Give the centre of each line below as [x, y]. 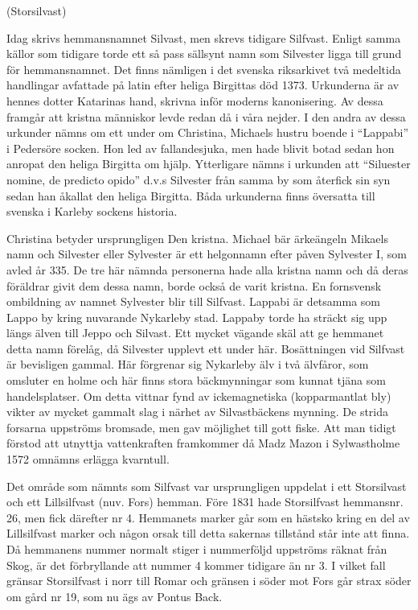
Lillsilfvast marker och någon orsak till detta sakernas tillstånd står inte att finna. [208, 533]
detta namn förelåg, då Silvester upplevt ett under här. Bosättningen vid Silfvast [206, 348]
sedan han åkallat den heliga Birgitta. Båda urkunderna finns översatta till [191, 195]
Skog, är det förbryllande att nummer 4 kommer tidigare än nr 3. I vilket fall [196, 565]
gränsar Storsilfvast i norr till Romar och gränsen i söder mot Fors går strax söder [209, 581]
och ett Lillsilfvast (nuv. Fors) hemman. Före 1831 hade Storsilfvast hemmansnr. [205, 502]
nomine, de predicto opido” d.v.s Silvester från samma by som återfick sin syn [199, 179]
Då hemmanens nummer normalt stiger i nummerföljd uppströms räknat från [197, 549]
